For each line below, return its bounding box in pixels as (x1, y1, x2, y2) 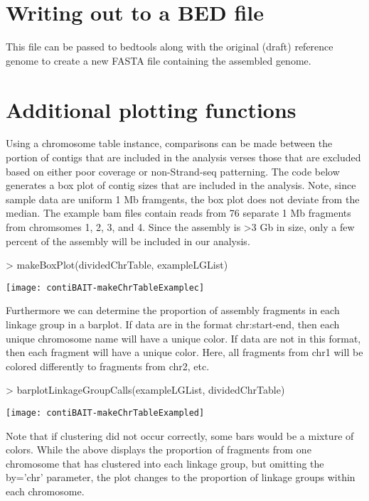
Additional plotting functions (6, 95, 296, 124)
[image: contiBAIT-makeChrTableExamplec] (6, 282, 205, 293)
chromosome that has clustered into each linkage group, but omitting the (6, 456, 324, 470)
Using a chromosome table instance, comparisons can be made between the (6, 136, 333, 151)
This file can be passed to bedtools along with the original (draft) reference (6, 39, 333, 54)
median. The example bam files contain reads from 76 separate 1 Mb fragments (6, 205, 351, 220)
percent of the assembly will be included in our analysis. (6, 233, 250, 248)
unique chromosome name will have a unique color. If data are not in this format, (6, 330, 361, 345)
